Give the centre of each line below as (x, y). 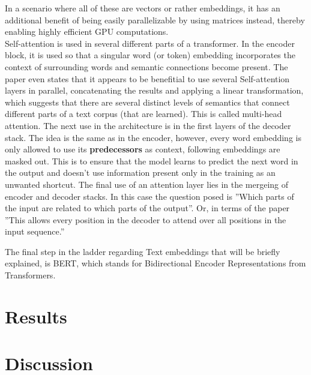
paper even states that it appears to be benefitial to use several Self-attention (147, 78)
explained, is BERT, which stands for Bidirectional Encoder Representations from (155, 263)
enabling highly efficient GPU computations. (87, 31)
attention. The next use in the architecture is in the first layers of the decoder (148, 125)
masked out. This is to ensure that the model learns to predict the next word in (152, 160)
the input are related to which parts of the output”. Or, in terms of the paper (147, 208)
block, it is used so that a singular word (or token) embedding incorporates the (150, 55)
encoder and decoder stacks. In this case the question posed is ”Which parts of (149, 196)
